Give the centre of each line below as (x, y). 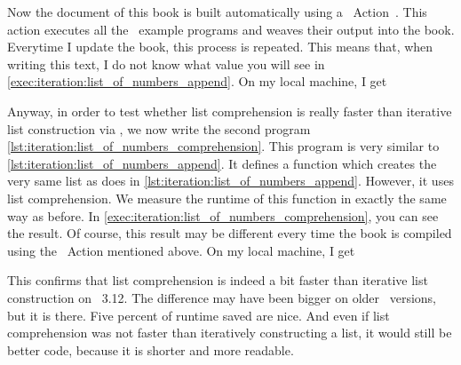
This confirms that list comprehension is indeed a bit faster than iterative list (218, 280)
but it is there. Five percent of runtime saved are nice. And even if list (199, 315)
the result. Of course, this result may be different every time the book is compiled (230, 233)
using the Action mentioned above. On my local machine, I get (181, 250)
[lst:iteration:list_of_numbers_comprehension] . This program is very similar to (223, 146)
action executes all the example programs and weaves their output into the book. (231, 29)
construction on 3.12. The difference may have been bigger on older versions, (222, 297)
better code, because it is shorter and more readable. (151, 349)
